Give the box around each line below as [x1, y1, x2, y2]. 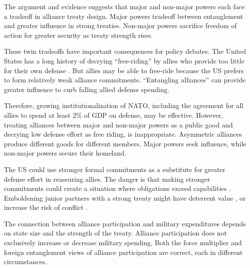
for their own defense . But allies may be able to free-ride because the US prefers [4, 65, 244, 75]
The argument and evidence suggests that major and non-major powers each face [4, 1, 245, 11]
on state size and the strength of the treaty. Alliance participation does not [4, 228, 227, 238]
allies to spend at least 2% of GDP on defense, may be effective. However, [4, 110, 223, 120]
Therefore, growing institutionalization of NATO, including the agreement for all [4, 100, 244, 110]
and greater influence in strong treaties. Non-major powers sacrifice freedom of [4, 20, 237, 31]
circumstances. [4, 256, 47, 267]
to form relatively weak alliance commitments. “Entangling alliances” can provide [4, 75, 246, 85]
